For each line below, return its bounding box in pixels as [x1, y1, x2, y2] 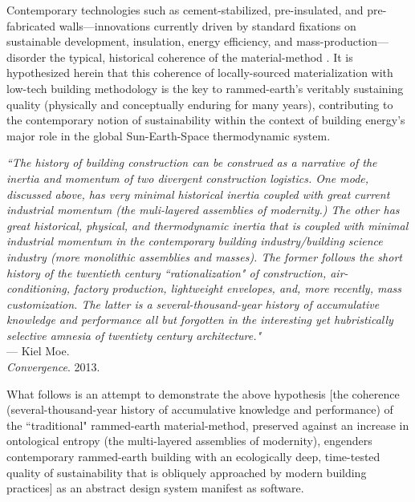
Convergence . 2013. [6, 358, 100, 375]
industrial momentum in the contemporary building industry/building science [6, 233, 383, 249]
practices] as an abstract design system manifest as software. [6, 480, 304, 496]
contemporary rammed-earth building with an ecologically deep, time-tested [6, 448, 380, 465]
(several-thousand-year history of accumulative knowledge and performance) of [6, 401, 393, 418]
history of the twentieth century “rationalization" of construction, [6, 264, 327, 281]
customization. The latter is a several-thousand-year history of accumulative [6, 295, 380, 312]
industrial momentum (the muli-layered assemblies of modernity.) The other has [6, 201, 400, 218]
